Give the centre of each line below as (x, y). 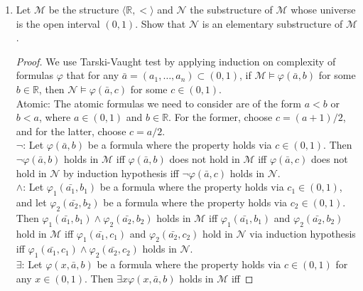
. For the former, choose (221, 117)
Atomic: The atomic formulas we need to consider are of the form (158, 103)
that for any (93, 75)
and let (31, 202)
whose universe (323, 9)
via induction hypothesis (303, 233)
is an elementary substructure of (272, 23)
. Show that (161, 23)
